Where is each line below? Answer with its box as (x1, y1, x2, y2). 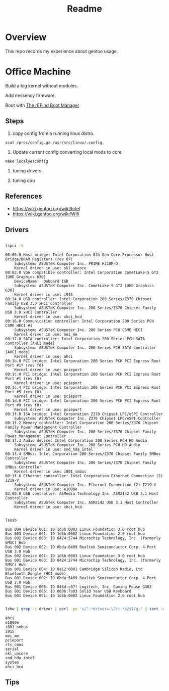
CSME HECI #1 (5, 323, 33, 329)
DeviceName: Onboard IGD (14, 279, 69, 284)
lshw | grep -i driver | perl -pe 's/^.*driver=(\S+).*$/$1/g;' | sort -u (5, 607, 165, 612)
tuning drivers (12, 167, 42, 173)
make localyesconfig (5, 159, 49, 164)
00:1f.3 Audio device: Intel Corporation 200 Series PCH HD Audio (5, 438, 147, 443)
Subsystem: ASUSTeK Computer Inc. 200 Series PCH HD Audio (14, 443, 141, 448)
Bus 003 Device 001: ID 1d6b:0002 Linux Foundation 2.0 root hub (5, 531, 145, 536)
